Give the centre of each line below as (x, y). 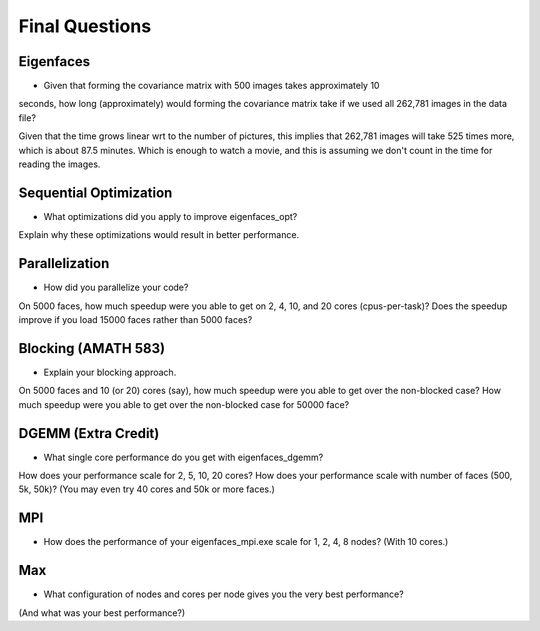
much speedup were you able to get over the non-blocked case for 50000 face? (184, 404)
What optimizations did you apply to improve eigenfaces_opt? (170, 216)
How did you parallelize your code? (116, 287)
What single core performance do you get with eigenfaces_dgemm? (183, 457)
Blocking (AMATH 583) (91, 348)
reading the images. (59, 164)
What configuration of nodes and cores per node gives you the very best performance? (223, 594)
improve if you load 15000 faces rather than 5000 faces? (135, 319)
